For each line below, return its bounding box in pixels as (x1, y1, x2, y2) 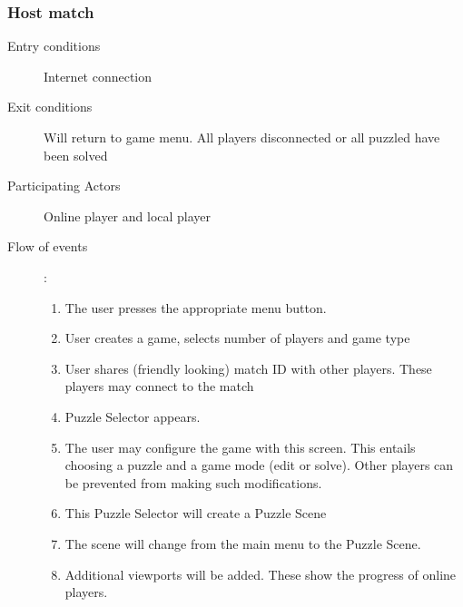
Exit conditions (7, 97, 93, 116)
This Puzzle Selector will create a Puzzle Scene (64, 504, 327, 523)
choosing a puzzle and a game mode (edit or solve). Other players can (64, 455, 454, 475)
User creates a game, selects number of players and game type (64, 328, 410, 348)
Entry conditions (7, 36, 101, 55)
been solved (44, 145, 108, 164)
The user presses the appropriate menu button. (64, 298, 327, 317)
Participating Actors (7, 176, 121, 195)
